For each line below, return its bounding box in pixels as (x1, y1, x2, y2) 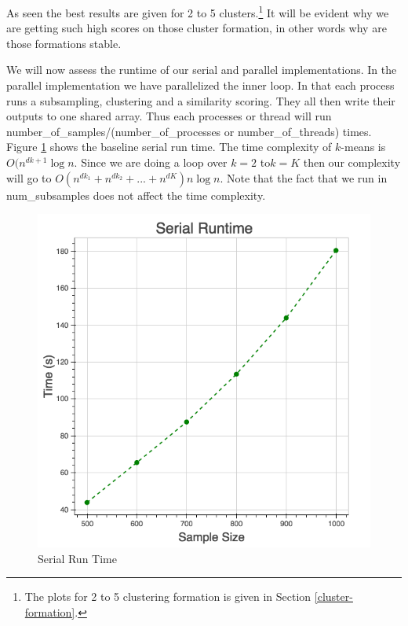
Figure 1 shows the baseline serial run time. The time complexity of (6, 138, 332, 155)
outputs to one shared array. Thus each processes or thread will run (6, 108, 332, 124)
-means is (341, 138, 386, 155)
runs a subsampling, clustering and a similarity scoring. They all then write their (6, 92, 395, 109)
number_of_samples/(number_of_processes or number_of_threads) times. (6, 123, 372, 139)
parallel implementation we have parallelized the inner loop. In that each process (6, 77, 395, 94)
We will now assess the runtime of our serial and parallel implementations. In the (6, 61, 397, 78)
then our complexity (303, 154, 401, 170)
